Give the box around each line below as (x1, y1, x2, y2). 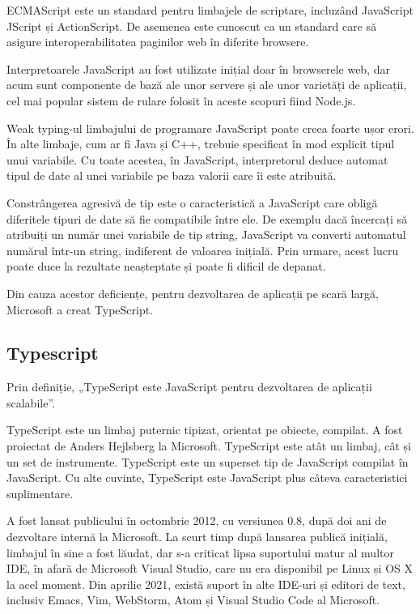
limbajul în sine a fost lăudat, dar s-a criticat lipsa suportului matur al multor (6, 544, 394, 561)
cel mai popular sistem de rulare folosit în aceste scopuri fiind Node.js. (6, 92, 356, 109)
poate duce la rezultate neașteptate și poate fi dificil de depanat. (6, 258, 326, 275)
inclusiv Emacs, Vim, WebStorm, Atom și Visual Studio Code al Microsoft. (6, 591, 380, 608)
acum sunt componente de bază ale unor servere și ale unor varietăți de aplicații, (6, 76, 407, 93)
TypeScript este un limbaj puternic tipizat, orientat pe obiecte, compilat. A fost (6, 421, 403, 438)
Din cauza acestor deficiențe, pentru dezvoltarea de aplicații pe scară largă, (6, 284, 379, 301)
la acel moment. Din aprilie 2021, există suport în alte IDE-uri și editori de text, (6, 575, 405, 592)
